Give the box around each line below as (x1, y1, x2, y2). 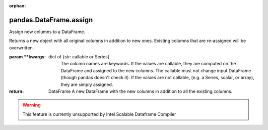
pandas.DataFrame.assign (9, 15, 93, 24)
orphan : (9, 3, 26, 8)
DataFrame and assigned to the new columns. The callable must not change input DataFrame (61, 67, 252, 74)
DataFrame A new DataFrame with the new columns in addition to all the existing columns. (48, 88, 233, 94)
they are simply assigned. (61, 82, 114, 87)
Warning (22, 102, 41, 108)
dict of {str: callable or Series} (48, 54, 110, 60)
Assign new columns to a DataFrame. (9, 29, 85, 35)
